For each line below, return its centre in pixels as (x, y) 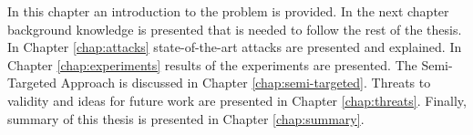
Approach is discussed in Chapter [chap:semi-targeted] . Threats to (246, 83)
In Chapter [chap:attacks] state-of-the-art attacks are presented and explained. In (235, 47)
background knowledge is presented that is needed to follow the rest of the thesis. (235, 29)
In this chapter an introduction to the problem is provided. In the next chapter (228, 11)
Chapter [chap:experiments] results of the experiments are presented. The (212, 64)
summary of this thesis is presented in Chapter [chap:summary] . (186, 118)
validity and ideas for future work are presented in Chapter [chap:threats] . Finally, (237, 100)
